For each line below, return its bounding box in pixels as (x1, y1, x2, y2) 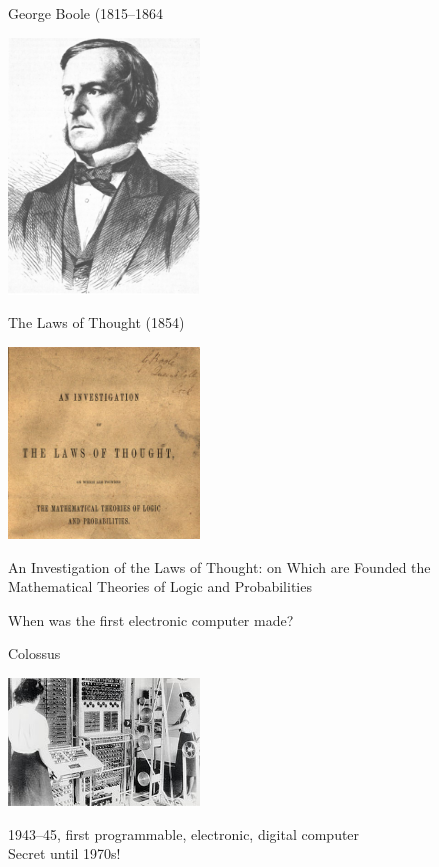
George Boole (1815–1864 (8, 3, 164, 23)
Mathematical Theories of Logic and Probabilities (8, 576, 312, 597)
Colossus (8, 643, 61, 664)
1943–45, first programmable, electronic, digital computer (8, 823, 360, 844)
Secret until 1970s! (8, 843, 121, 864)
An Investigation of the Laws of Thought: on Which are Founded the (8, 556, 431, 577)
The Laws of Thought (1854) (8, 312, 185, 333)
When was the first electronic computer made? (8, 609, 294, 630)
